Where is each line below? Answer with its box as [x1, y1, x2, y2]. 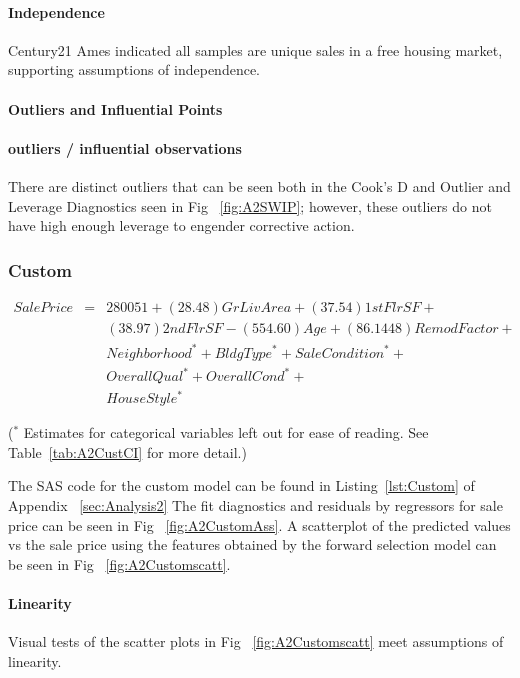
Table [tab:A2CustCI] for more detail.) [8, 441, 247, 462]
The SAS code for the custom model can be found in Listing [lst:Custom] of [8, 475, 475, 496]
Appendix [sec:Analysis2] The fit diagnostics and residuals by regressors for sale [8, 494, 503, 515]
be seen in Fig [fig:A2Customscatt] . [8, 553, 231, 574]
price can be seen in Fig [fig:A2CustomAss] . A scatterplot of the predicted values [8, 514, 511, 535]
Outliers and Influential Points [8, 98, 223, 119]
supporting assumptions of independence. [8, 59, 260, 80]
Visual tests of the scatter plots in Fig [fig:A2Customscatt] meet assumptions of [8, 631, 504, 652]
